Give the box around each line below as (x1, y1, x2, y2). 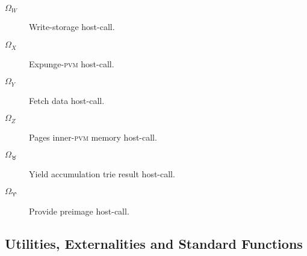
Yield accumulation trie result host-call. (29, 167, 175, 180)
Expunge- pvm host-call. (29, 57, 114, 70)
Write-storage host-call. (29, 20, 115, 33)
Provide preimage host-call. (29, 204, 129, 217)
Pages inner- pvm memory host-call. (29, 130, 157, 143)
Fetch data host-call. (29, 94, 105, 106)
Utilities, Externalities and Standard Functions (5, 234, 303, 252)
